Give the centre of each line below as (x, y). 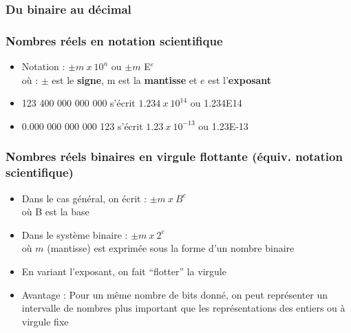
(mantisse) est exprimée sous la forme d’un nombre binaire (171, 248)
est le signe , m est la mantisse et (125, 79)
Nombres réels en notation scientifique (114, 40)
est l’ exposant (240, 79)
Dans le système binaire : (75, 234)
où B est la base (55, 212)
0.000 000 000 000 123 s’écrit (82, 126)
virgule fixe (45, 321)
